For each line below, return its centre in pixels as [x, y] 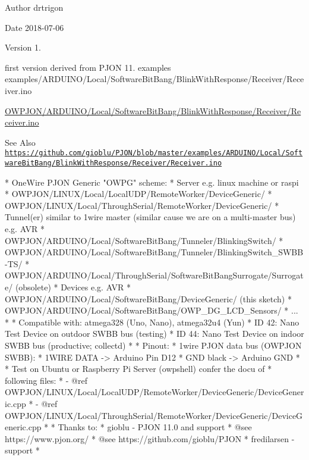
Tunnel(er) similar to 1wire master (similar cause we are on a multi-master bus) [150, 217]
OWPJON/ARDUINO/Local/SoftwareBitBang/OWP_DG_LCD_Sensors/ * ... [152, 310]
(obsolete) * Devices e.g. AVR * [73, 287]
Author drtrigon [34, 7]
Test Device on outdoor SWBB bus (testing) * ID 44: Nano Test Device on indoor [154, 334]
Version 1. [23, 47]
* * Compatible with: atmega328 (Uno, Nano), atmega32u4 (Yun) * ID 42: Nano [152, 322]
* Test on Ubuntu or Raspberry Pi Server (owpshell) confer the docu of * [138, 369]
